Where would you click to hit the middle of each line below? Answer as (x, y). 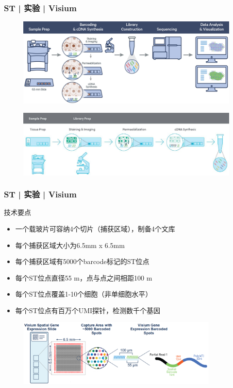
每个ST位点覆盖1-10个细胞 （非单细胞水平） (84, 294)
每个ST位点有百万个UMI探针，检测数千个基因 (88, 310)
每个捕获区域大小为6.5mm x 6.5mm (70, 245)
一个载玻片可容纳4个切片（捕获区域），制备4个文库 (95, 228)
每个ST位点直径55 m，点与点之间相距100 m (84, 277)
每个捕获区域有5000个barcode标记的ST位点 (82, 261)
